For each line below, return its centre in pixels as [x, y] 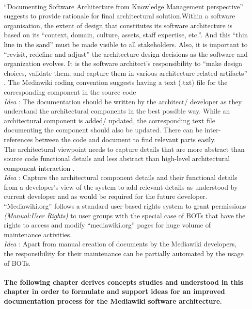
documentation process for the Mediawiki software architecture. [113, 301]
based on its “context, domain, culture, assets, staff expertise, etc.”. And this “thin [126, 35]
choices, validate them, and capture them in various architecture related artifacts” [126, 73]
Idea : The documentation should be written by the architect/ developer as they [123, 101]
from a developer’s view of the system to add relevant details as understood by [121, 187]
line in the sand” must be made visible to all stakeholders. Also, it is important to [126, 44]
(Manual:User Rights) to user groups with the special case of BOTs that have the [125, 215]
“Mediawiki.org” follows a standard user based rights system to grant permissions [125, 206]
